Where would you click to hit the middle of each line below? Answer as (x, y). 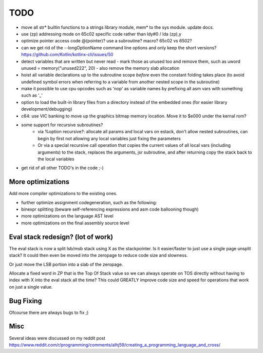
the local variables (56, 159)
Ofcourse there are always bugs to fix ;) (49, 313)
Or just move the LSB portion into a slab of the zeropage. (66, 264)
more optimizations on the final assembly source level (75, 223)
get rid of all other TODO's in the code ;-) (63, 168)
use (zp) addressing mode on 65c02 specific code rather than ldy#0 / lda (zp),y (101, 34)
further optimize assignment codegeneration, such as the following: (89, 202)
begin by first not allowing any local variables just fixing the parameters (109, 138)
